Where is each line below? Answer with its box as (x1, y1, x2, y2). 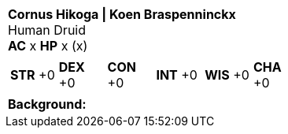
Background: (8, 96, 87, 112)
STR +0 (10, 67, 55, 83)
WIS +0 (205, 67, 249, 83)
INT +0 (156, 67, 198, 83)
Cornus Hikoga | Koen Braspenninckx (8, 6, 236, 22)
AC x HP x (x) (8, 38, 88, 54)
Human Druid (8, 22, 87, 38)
